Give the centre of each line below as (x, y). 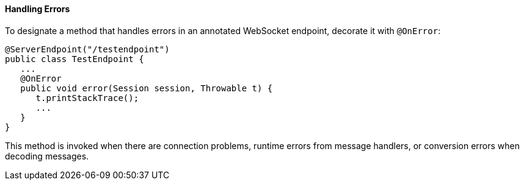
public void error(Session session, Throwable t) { (147, 88)
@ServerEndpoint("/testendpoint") (87, 49)
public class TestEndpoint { (75, 59)
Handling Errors (38, 9)
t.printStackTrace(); (87, 98)
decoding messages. (47, 156)
